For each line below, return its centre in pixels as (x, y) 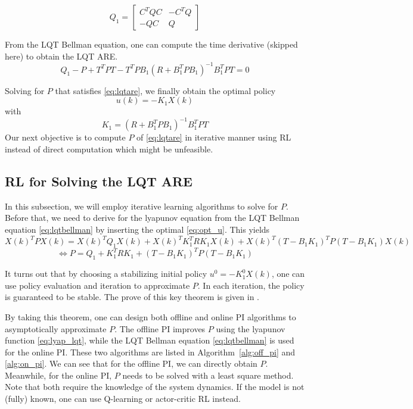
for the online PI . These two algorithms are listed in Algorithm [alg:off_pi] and (150, 352)
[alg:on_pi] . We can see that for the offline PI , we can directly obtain (131, 363)
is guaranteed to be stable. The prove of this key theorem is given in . (132, 297)
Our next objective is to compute (65, 137)
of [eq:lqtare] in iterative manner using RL (214, 137)
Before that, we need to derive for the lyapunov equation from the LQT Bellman (152, 218)
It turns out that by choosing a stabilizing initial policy (106, 274)
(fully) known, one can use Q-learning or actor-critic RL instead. (123, 399)
